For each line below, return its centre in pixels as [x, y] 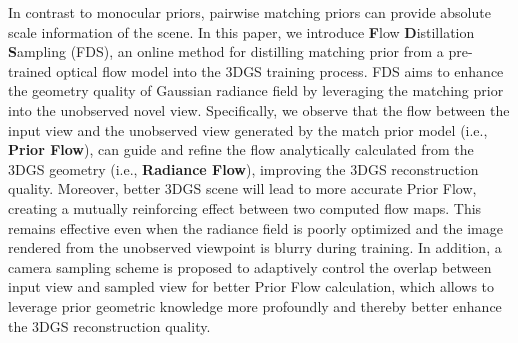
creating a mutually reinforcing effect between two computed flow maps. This [245, 207]
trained [30, 70]
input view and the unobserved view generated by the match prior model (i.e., [248, 129]
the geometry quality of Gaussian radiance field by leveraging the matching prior [256, 90]
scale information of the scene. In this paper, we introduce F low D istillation [241, 31]
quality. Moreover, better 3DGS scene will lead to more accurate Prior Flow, [242, 188]
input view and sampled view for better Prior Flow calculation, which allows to [251, 286]
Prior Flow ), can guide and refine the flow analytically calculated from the [241, 149]
